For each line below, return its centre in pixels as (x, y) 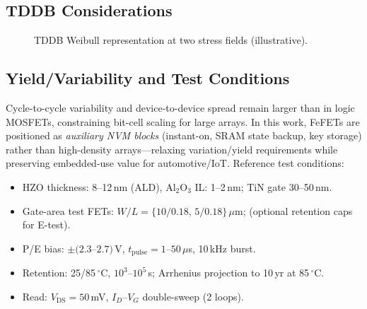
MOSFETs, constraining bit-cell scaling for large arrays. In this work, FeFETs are (183, 121)
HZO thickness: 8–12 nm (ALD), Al (99, 186)
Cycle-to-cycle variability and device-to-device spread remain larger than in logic (180, 107)
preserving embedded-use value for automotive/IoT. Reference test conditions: (175, 163)
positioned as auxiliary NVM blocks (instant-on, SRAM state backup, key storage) (184, 135)
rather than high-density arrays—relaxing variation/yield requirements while (172, 149)
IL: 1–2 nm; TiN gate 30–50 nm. (263, 186)
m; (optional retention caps (294, 210)
